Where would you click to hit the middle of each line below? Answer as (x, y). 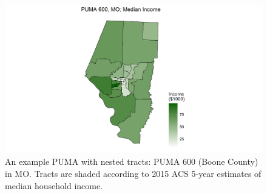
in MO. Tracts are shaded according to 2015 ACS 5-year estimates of (133, 174)
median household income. (54, 185)
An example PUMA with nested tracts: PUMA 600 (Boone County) (132, 161)
